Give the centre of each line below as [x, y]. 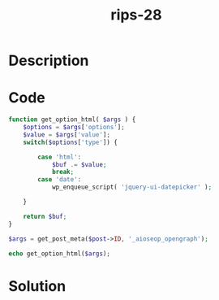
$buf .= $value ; [79, 164]
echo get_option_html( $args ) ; [60, 254]
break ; [63, 172]
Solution [37, 286]
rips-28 [136, 15]
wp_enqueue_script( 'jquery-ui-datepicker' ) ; [132, 187]
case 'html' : [60, 157]
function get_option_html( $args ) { [72, 120]
